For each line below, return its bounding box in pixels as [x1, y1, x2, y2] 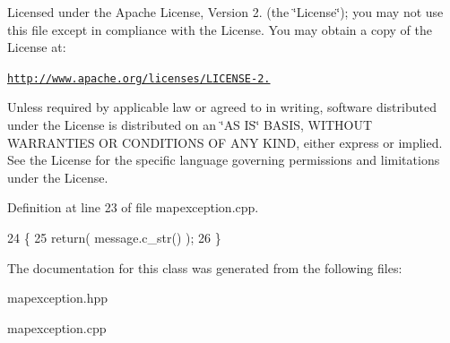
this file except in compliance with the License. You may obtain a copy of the [7, 20, 432, 39]
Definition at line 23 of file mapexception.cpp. [7, 198, 259, 217]
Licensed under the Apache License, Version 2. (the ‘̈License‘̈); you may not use [7, 3, 444, 21]
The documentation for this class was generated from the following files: [7, 258, 402, 277]
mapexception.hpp [7, 288, 108, 307]
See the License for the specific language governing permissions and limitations [7, 150, 440, 169]
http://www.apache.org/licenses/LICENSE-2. [7, 72, 271, 85]
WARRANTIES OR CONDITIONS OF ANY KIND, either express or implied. [7, 133, 443, 151]
